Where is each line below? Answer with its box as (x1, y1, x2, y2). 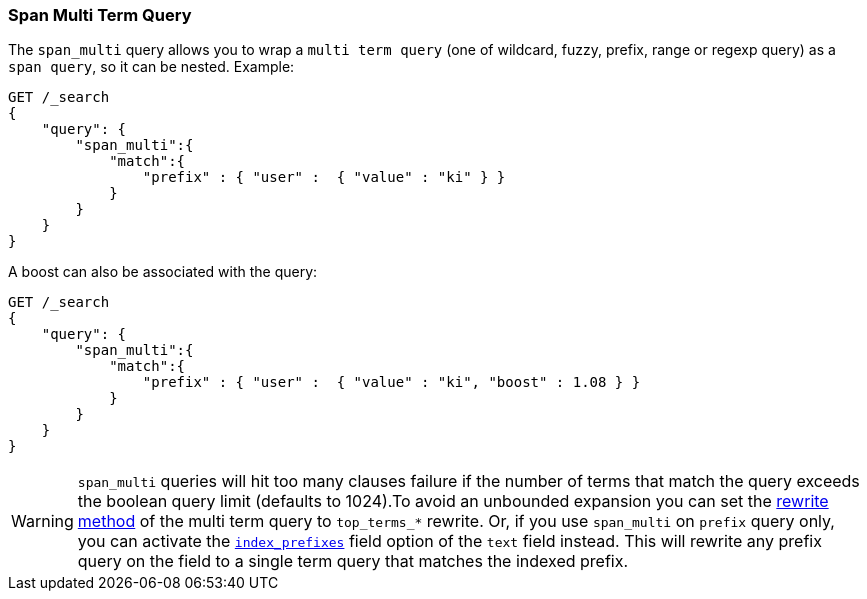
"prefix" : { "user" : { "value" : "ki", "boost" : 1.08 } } (142, 374, 641, 391)
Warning (11, 511, 74, 532)
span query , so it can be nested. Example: (8, 58, 295, 76)
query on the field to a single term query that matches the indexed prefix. (77, 551, 629, 572)
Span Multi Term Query (8, 5, 192, 25)
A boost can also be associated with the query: (8, 263, 318, 281)
